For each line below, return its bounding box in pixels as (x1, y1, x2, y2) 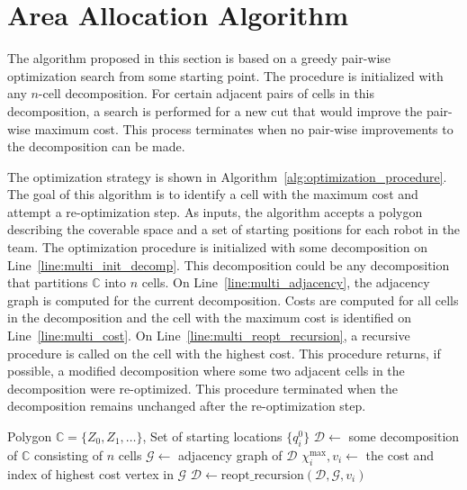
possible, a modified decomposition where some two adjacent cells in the (7, 361, 405, 380)
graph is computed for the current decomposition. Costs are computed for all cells (7, 290, 459, 309)
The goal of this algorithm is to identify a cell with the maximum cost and (7, 185, 418, 204)
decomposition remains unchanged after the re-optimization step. (7, 396, 366, 415)
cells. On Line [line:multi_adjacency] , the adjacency (141, 273, 430, 292)
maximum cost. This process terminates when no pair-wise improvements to (34, 119, 454, 138)
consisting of (33, 445, 103, 464)
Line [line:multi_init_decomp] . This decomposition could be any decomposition (7, 255, 450, 274)
